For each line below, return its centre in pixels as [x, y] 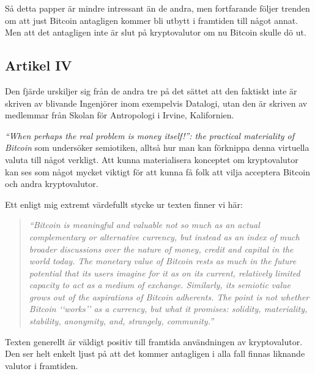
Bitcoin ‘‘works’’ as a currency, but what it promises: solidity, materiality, [168, 309]
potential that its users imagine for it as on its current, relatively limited [165, 273]
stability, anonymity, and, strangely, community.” [121, 321]
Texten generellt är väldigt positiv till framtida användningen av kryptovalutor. [154, 341]
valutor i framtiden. [42, 365]
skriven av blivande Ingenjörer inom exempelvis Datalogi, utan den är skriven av [156, 103]
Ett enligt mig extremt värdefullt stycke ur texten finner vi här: [124, 204]
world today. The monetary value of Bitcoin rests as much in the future [163, 261]
